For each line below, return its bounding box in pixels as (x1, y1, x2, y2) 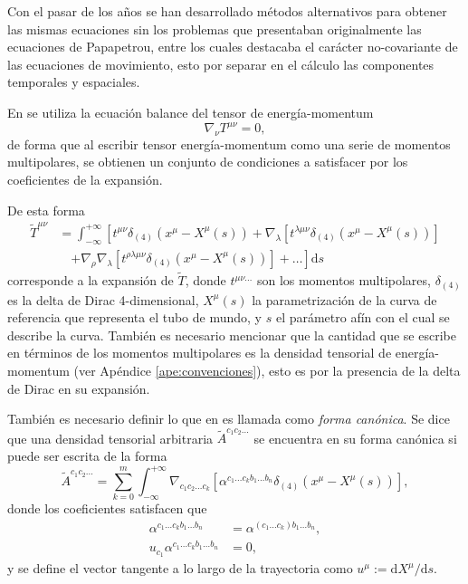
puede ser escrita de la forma (7, 446, 167, 465)
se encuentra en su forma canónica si (253, 428, 457, 447)
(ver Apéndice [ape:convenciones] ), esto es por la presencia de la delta (73, 360, 461, 379)
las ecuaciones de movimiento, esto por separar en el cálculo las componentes (7, 54, 435, 73)
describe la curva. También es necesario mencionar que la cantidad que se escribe (7, 325, 456, 344)
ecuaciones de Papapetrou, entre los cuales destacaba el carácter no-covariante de (7, 37, 458, 56)
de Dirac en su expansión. (7, 378, 150, 397)
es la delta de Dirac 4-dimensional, (7, 290, 199, 309)
